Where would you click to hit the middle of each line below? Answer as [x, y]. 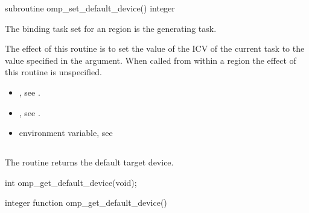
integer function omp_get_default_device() [86, 202]
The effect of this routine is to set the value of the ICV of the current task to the [155, 48]
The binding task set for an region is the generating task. [111, 28]
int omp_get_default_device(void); [71, 182]
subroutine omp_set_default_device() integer [90, 8]
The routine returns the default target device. [89, 162]
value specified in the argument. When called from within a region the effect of [151, 60]
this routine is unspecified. [53, 72]
